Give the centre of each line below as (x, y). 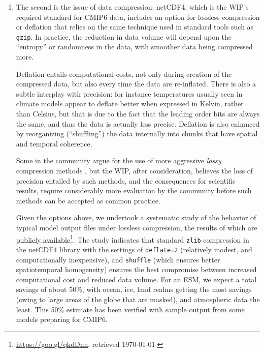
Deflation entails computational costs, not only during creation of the (124, 73)
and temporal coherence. (54, 143)
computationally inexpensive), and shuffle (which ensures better (118, 259)
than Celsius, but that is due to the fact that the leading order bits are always (138, 113)
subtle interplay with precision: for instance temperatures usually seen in (129, 93)
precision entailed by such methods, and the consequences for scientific (126, 180)
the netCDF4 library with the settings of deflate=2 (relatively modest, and (134, 249)
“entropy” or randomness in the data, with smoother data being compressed (134, 47)
